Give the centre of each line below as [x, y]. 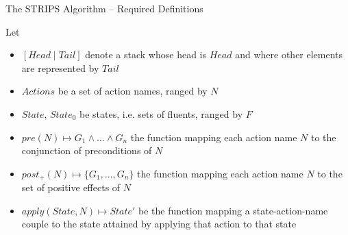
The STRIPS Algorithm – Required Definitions [104, 8]
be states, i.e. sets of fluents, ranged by [161, 113]
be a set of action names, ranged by [133, 91]
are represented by [60, 67]
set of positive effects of [71, 187]
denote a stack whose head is [146, 54]
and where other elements [289, 54]
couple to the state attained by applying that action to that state [159, 224]
